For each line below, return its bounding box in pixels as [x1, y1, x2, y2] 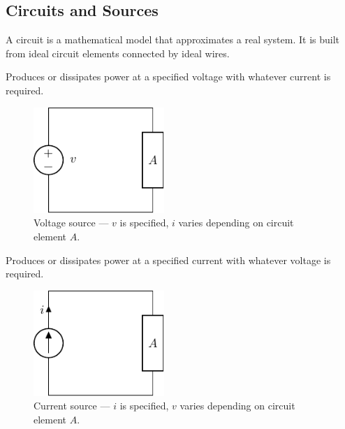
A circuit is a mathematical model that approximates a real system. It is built [6, 32, 340, 47]
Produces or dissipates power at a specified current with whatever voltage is [6, 252, 331, 267]
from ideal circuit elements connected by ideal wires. [6, 45, 230, 60]
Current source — [34, 398, 110, 413]
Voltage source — [34, 215, 109, 230]
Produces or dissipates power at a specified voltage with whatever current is [6, 69, 331, 84]
